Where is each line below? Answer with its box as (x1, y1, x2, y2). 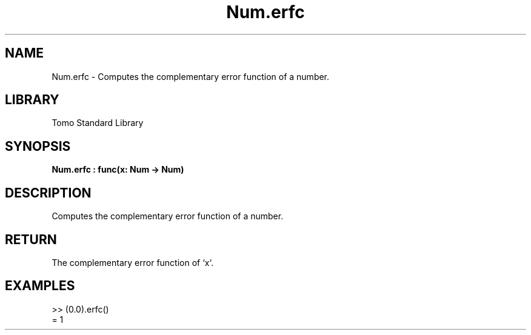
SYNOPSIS (5, 138, 71, 154)
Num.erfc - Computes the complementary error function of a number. (52, 71, 330, 82)
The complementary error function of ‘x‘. (52, 257, 213, 268)
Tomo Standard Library (52, 118, 144, 128)
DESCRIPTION (5, 185, 92, 201)
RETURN (5, 231, 57, 247)
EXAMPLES (5, 278, 75, 294)
